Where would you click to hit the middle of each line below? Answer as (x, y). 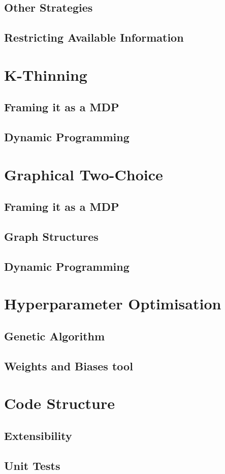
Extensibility (38, 435)
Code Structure (59, 403)
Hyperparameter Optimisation (113, 304)
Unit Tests (32, 465)
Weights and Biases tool (69, 366)
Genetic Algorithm (55, 336)
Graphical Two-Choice (84, 174)
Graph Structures (51, 236)
